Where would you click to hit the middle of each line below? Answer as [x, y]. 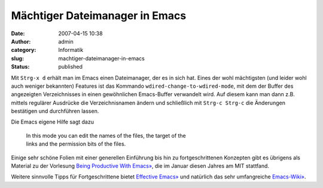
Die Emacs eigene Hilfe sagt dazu [52, 122]
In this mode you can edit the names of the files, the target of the [106, 135]
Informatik [71, 50]
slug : [17, 58]
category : [24, 50]
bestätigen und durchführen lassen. [55, 111]
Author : [21, 41]
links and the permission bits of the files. [76, 144]
